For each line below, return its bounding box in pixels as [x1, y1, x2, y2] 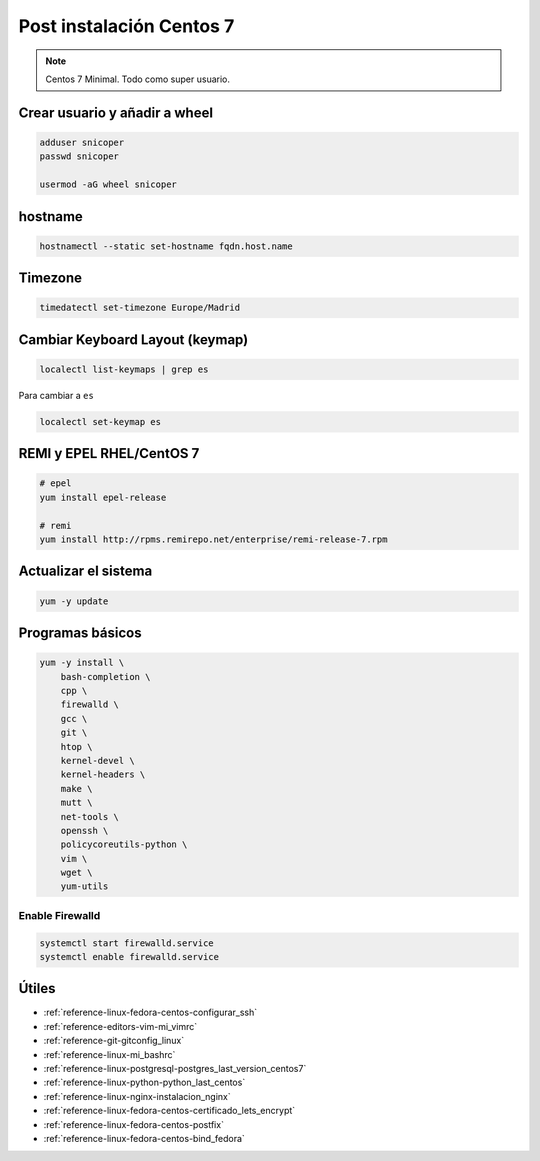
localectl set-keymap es [39, 416, 162, 427]
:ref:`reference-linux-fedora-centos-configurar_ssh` [43, 1006, 258, 1019]
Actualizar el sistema [18, 563, 153, 580]
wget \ [60, 867, 93, 879]
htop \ [60, 741, 93, 752]
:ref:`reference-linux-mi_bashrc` [43, 1048, 176, 1060]
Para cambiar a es [18, 389, 94, 401]
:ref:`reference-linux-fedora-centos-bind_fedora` [43, 1133, 245, 1144]
